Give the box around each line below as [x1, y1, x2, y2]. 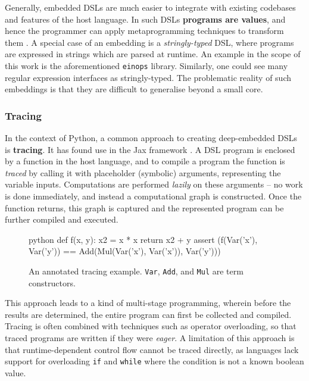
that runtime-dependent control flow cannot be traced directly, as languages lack [5, 343, 299, 355]
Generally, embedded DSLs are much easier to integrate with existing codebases [5, 1, 296, 13]
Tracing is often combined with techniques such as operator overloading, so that [5, 320, 296, 332]
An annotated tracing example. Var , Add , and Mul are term [29, 264, 244, 277]
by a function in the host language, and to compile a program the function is [5, 155, 285, 167]
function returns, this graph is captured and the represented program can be [5, 201, 284, 214]
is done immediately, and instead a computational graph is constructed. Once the [5, 190, 302, 202]
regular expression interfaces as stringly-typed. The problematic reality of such [5, 71, 292, 83]
